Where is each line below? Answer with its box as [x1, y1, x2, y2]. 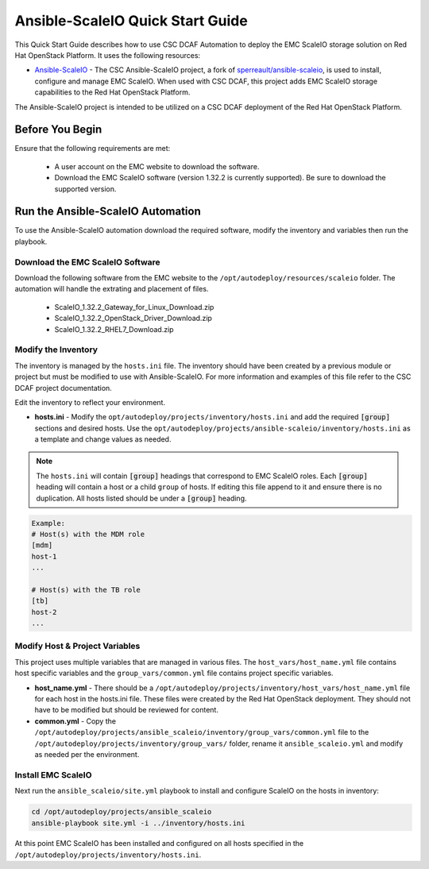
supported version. [54, 183, 117, 194]
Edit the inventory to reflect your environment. [14, 397, 166, 407]
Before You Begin [14, 123, 102, 137]
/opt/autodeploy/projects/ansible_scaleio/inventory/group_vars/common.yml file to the [34, 728, 369, 737]
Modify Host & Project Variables [14, 640, 141, 651]
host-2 [31, 608, 57, 616]
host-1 [31, 552, 57, 561]
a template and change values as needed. [34, 434, 172, 444]
